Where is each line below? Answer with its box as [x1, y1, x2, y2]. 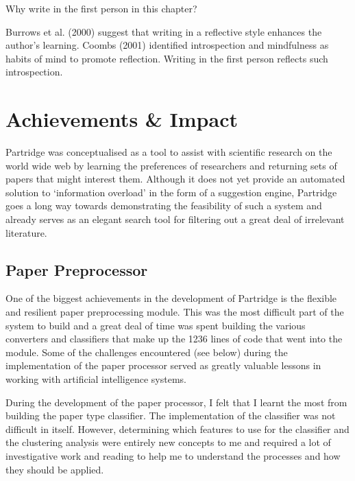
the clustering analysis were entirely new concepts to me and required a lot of [5, 435, 331, 449]
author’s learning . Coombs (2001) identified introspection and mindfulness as [5, 38, 329, 52]
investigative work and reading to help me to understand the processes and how [5, 448, 341, 462]
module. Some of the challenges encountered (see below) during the [5, 344, 288, 359]
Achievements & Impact [5, 105, 238, 133]
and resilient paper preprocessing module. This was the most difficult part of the [5, 305, 344, 319]
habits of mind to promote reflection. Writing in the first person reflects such [5, 51, 328, 65]
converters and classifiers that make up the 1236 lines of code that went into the [5, 331, 343, 346]
